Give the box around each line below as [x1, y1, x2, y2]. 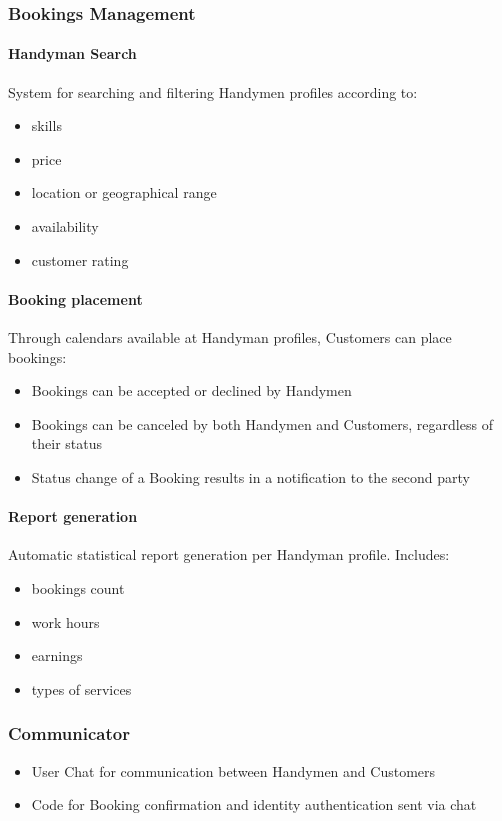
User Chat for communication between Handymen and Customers [31, 760, 436, 781]
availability [31, 216, 99, 237]
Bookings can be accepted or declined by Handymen [31, 380, 352, 401]
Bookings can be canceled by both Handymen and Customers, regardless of [31, 413, 493, 434]
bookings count [31, 577, 125, 598]
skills [31, 115, 62, 136]
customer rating [31, 249, 129, 270]
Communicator [8, 721, 130, 746]
